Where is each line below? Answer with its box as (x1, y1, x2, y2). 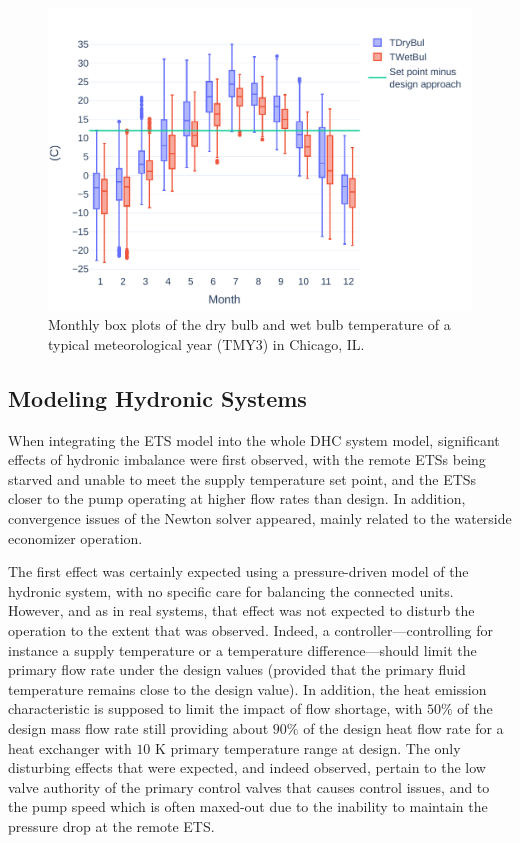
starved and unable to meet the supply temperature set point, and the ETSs (8, 468, 477, 489)
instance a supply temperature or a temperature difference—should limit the (8, 639, 477, 660)
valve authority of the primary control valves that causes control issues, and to (8, 776, 490, 797)
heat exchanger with (8, 737, 132, 758)
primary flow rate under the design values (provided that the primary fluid (8, 659, 466, 680)
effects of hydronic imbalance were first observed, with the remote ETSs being (8, 449, 486, 470)
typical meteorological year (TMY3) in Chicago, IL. (48, 333, 365, 354)
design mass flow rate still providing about (8, 717, 269, 738)
